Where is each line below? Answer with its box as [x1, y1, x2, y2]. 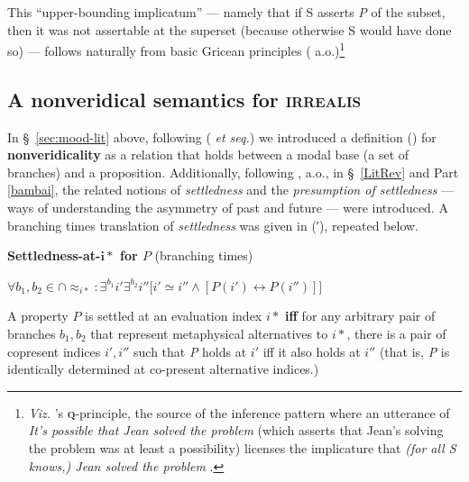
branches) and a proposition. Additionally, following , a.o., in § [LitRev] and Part [7, 162, 459, 181]
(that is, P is [379, 341, 450, 360]
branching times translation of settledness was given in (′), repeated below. [7, 215, 419, 234]
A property [7, 306, 69, 325]
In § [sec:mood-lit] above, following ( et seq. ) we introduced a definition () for [7, 127, 437, 146]
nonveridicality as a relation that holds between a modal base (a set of [7, 145, 409, 164]
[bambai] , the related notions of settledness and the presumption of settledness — [7, 180, 455, 199]
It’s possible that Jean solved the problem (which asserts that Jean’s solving [28, 421, 444, 440]
